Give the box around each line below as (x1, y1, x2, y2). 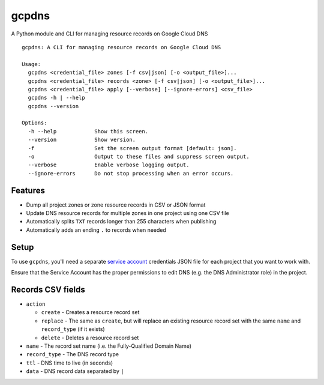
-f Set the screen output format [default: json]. (28, 145, 237, 151)
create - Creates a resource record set (41, 309, 140, 316)
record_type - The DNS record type (26, 351, 119, 358)
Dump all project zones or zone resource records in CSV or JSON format (26, 201, 206, 208)
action (26, 301, 46, 308)
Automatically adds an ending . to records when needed (26, 226, 166, 234)
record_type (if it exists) (41, 326, 105, 333)
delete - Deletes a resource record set (41, 334, 139, 341)
